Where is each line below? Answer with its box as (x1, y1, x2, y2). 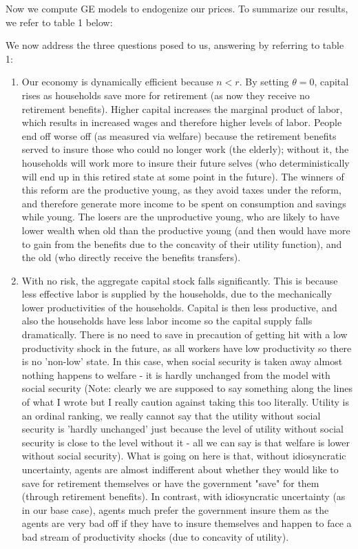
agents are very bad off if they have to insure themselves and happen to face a (21, 516, 352, 530)
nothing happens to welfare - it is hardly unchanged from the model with (21, 367, 330, 382)
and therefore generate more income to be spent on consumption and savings (21, 196, 346, 210)
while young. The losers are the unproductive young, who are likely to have (21, 209, 339, 224)
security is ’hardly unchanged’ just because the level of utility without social (21, 422, 344, 436)
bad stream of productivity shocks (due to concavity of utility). (21, 529, 289, 543)
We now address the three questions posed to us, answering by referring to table (6, 38, 344, 52)
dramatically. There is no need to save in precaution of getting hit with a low (21, 327, 348, 342)
